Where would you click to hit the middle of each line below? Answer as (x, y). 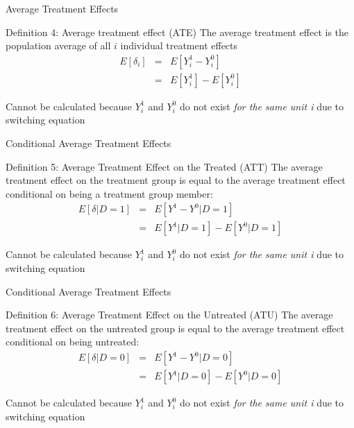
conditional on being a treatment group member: (109, 193)
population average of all (58, 45)
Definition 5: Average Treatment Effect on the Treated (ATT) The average (164, 166)
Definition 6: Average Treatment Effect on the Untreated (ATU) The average (169, 315)
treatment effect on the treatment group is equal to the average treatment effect (176, 180)
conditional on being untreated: (73, 342)
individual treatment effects (179, 45)
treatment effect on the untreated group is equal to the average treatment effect (175, 328)
